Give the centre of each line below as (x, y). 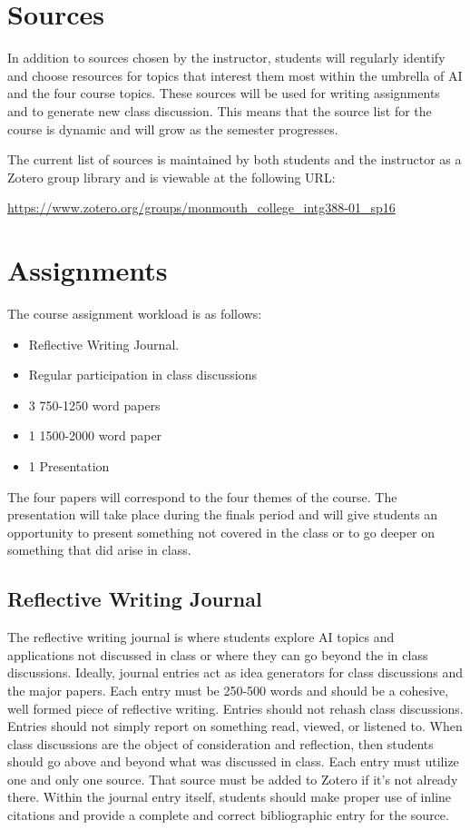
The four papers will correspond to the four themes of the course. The (202, 496)
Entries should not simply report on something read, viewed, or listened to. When (235, 726)
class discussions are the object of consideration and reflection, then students (220, 743)
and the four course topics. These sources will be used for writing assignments (224, 93)
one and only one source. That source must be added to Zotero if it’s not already (233, 779)
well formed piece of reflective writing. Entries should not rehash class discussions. (235, 708)
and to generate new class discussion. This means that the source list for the (220, 110)
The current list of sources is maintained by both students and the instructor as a (235, 159)
